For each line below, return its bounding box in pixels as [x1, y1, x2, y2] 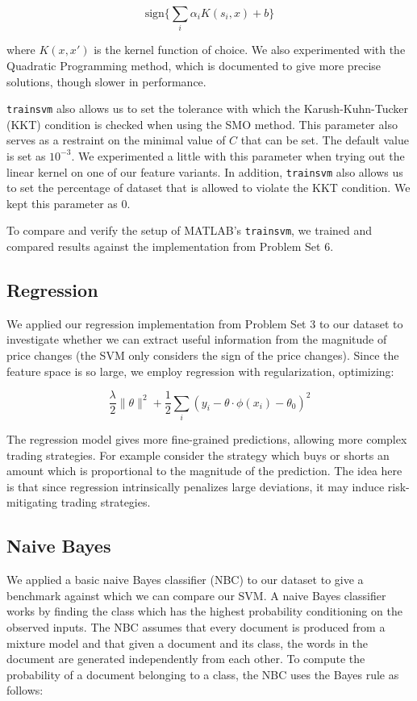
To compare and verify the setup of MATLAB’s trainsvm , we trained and [6, 222, 373, 239]
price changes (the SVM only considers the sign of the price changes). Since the [6, 347, 399, 364]
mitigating [6, 494, 58, 511]
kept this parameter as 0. [6, 194, 131, 211]
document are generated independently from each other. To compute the [6, 650, 365, 667]
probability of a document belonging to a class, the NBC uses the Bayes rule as [6, 666, 399, 682]
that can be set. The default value [240, 131, 409, 148]
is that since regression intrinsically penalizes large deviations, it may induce [6, 478, 385, 494]
